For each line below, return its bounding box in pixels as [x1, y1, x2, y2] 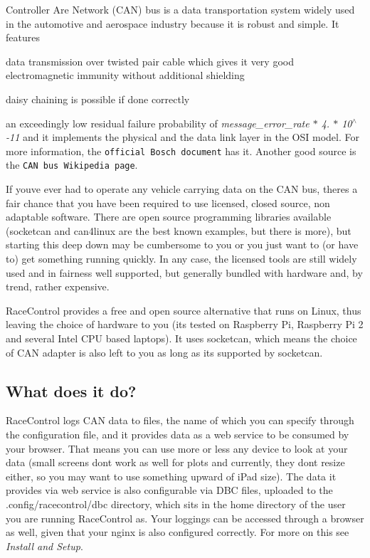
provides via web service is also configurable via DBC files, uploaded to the [6, 483, 333, 498]
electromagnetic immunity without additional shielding [6, 68, 245, 83]
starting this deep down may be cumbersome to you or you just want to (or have [6, 237, 359, 252]
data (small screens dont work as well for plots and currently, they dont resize [6, 455, 345, 470]
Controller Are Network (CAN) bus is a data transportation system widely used [6, 2, 355, 16]
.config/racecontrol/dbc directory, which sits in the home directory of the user [6, 496, 346, 511]
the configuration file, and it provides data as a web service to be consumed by [6, 426, 349, 441]
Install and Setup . [6, 538, 83, 553]
